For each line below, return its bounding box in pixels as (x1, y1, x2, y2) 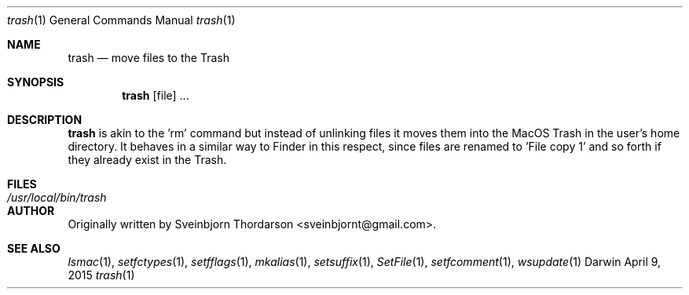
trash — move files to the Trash (68, 51, 229, 64)
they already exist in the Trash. (68, 153, 227, 166)
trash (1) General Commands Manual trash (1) (7, 13, 236, 27)
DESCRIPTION (7, 113, 82, 126)
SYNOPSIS (7, 75, 64, 89)
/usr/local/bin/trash (7, 191, 107, 204)
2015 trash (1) (68, 268, 135, 282)
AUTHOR (7, 204, 55, 217)
